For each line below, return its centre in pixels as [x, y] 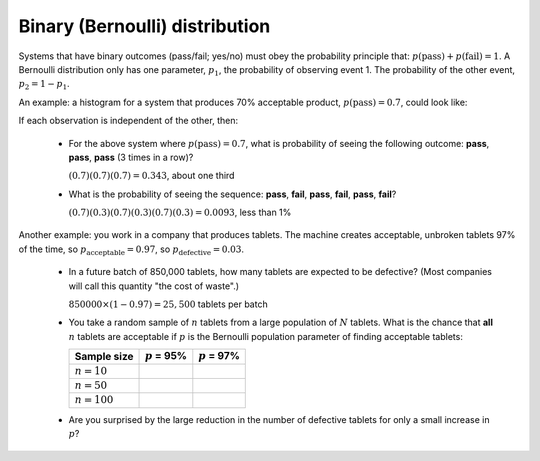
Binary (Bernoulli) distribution [144, 26]
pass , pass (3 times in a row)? [131, 157]
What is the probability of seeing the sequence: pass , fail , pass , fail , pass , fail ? [232, 194]
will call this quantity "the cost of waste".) [154, 286]
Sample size [104, 357]
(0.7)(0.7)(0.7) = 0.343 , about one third [151, 176]
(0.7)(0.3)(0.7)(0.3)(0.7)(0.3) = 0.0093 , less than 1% [180, 212]
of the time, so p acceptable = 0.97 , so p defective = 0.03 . [131, 250]
